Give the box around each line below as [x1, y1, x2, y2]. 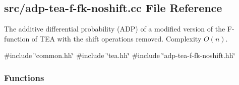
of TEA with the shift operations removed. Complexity [31, 33, 202, 43]
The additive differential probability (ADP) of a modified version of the [4, 23, 225, 34]
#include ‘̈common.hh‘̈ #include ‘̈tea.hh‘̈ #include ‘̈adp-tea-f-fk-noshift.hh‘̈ [4, 50, 235, 60]
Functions [4, 71, 44, 83]
